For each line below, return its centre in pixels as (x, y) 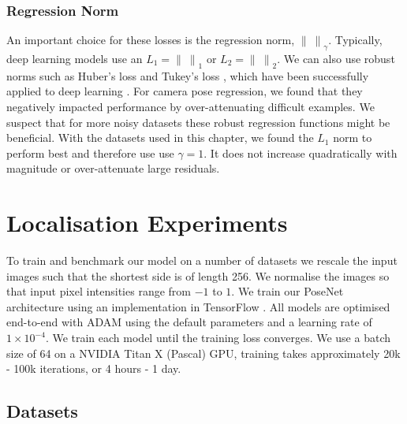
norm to (353, 138)
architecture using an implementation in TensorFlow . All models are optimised (198, 306)
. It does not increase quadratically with (301, 152)
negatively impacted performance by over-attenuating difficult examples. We (190, 106)
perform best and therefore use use (90, 152)
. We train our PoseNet (288, 291)
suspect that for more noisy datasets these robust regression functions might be (198, 122)
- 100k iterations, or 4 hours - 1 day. (94, 368)
